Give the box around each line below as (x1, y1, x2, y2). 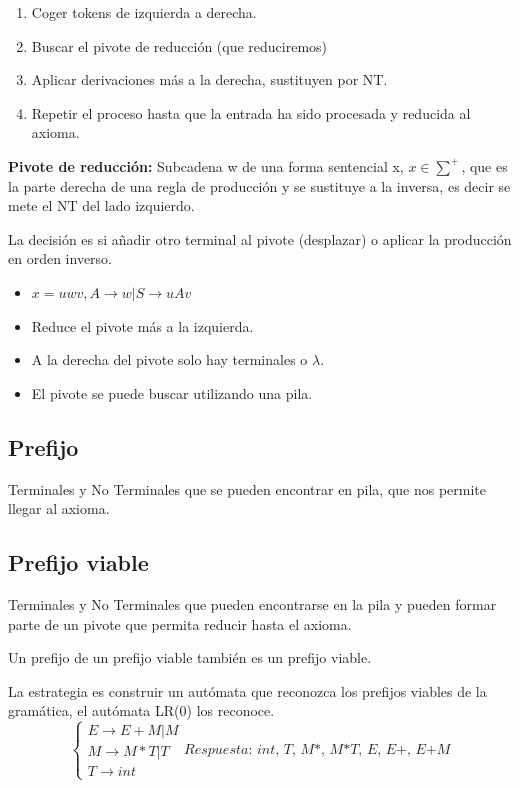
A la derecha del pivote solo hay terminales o (31, 349, 308, 370)
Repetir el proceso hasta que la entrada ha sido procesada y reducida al (31, 102, 471, 123)
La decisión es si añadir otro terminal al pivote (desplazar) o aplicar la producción (8, 228, 512, 249)
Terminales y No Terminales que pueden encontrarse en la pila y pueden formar (8, 593, 497, 614)
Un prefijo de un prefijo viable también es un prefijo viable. (8, 647, 372, 668)
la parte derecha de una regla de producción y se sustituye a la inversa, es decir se (8, 175, 511, 196)
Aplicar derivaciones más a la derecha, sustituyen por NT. (31, 69, 388, 90)
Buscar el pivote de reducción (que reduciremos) (31, 35, 328, 56)
